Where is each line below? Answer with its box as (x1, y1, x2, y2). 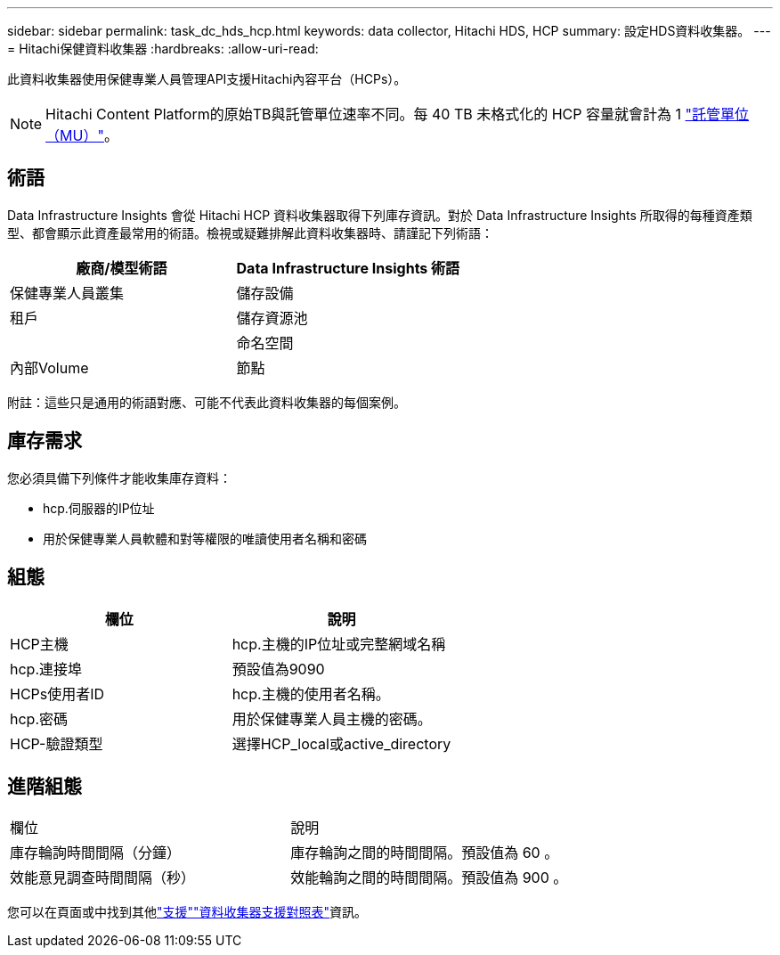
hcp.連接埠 (10, 659, 83, 678)
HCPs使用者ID (10, 684, 105, 703)
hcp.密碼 (10, 709, 69, 728)
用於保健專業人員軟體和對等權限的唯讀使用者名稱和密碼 (43, 530, 367, 546)
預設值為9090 (232, 659, 325, 678)
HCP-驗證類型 (10, 734, 103, 753)
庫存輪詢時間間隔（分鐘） (10, 844, 182, 862)
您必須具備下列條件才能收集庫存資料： (7, 469, 232, 486)
